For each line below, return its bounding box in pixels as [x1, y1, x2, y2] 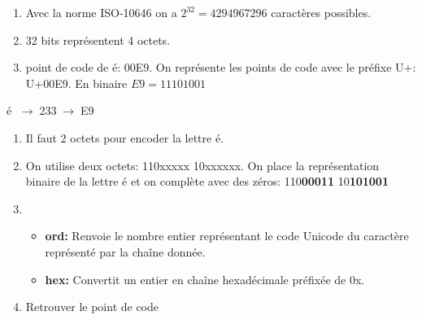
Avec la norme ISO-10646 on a [25, 4, 177, 20]
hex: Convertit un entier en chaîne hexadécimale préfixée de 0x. [45, 270, 365, 287]
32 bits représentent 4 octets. [25, 31, 171, 48]
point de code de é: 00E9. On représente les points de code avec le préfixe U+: [25, 59, 416, 76]
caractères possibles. [271, 4, 372, 20]
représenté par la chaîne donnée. [45, 243, 206, 260]
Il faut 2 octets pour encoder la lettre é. [25, 129, 224, 146]
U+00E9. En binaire [25, 74, 128, 91]
